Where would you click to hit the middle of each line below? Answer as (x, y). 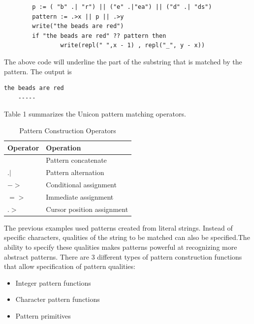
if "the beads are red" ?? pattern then (99, 36)
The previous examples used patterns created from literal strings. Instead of (118, 227)
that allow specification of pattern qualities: (70, 266)
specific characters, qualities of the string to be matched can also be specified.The (127, 237)
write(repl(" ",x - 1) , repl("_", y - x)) (133, 45)
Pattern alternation (75, 172)
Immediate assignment (80, 196)
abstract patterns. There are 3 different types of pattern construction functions (123, 256)
